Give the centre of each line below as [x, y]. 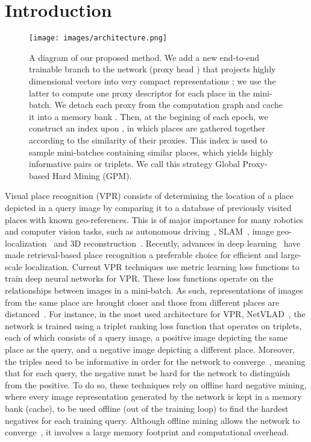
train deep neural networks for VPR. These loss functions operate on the [139, 278]
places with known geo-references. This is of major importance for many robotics [154, 219]
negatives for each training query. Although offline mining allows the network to [152, 420]
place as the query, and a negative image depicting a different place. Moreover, [150, 349]
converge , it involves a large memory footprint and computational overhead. [147, 432]
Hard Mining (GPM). [92, 175]
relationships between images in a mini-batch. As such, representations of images [154, 290]
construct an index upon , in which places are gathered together [147, 128]
